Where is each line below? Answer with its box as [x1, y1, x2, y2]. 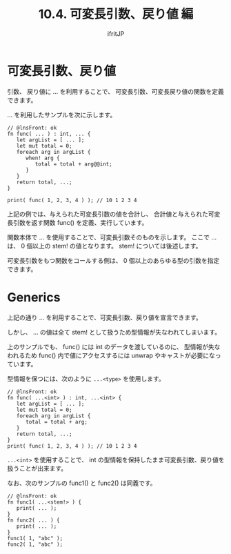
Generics [7, 289, 61, 305]
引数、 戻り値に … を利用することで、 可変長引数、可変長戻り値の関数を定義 [7, 87, 224, 95]
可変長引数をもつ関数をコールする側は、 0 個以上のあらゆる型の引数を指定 [7, 256, 220, 264]
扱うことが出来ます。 [7, 464, 68, 473]
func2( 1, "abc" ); [7, 541, 63, 548]
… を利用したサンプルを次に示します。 [7, 110, 117, 119]
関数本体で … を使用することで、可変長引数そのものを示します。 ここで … [7, 233, 217, 241]
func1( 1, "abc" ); [7, 535, 63, 542]
